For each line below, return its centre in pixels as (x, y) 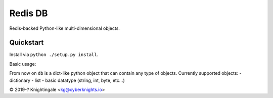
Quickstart (27, 43)
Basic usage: (23, 64)
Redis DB (29, 13)
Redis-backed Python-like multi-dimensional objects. (64, 28)
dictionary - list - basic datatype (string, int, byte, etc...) (67, 80)
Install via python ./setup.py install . (54, 55)
